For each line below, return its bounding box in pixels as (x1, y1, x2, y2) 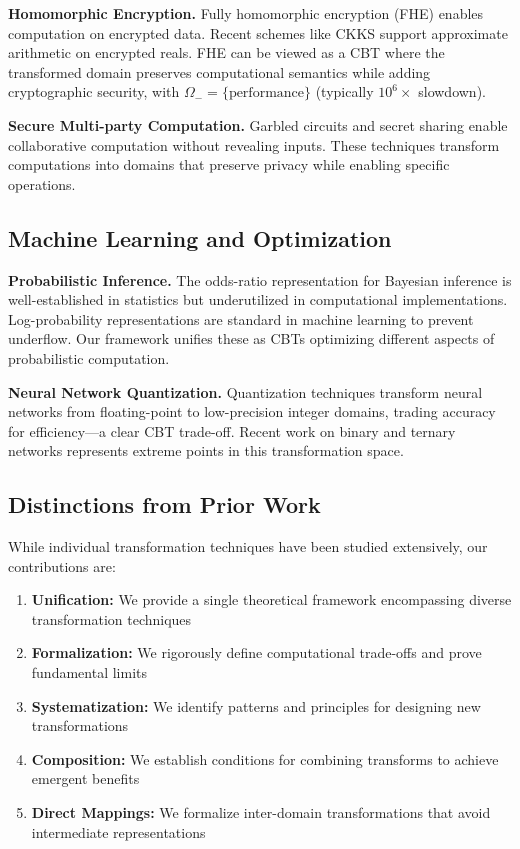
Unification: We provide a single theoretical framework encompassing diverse (31, 589, 512, 610)
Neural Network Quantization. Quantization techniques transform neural (8, 381, 483, 402)
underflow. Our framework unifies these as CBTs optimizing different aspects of (8, 328, 495, 349)
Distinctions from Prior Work (8, 489, 321, 520)
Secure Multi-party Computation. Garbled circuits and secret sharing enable (8, 114, 508, 135)
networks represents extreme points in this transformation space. (8, 440, 404, 461)
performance (228, 86, 305, 101)
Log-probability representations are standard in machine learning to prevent (8, 308, 474, 329)
